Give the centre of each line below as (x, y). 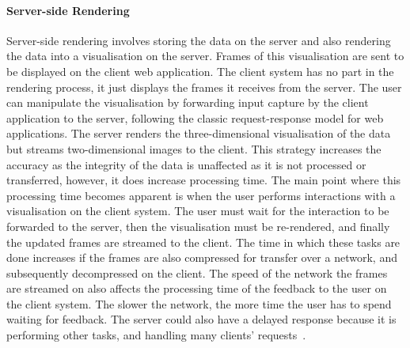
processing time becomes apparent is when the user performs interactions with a (201, 195)
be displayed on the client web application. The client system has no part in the (200, 71)
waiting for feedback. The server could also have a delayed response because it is (201, 319)
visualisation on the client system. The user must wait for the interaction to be (198, 211)
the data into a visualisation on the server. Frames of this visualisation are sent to (205, 56)
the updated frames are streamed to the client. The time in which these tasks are (203, 242)
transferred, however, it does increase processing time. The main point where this (204, 180)
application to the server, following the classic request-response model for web (195, 117)
